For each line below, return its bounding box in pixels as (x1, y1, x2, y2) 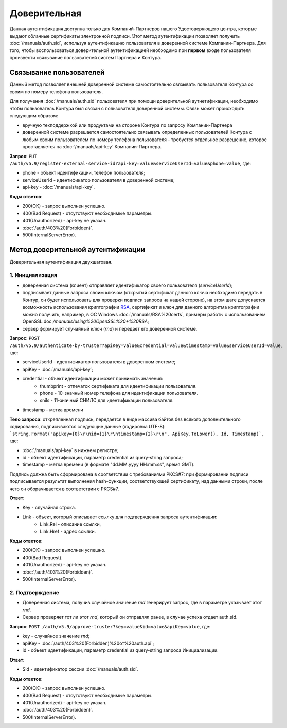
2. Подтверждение (9, 588, 59, 596)
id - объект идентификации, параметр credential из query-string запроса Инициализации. (22, 647, 219, 653)
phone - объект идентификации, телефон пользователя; (22, 170, 146, 176)
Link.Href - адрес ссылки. (40, 528, 96, 534)
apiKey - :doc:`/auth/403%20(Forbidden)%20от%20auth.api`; (22, 640, 154, 646)
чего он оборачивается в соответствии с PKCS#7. (9, 486, 119, 492)
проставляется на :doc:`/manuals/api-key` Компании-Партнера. (22, 144, 162, 150)
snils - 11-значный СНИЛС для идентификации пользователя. (40, 397, 174, 404)
